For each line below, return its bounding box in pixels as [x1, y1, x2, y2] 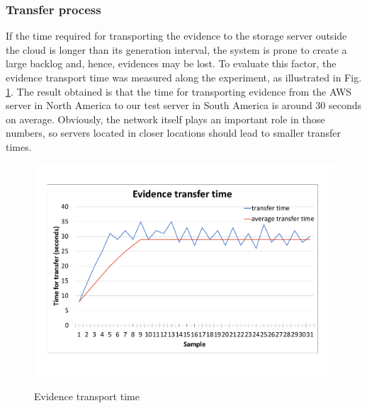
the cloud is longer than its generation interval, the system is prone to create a [6, 42, 347, 57]
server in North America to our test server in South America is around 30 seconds [6, 98, 362, 113]
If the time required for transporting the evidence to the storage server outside [6, 28, 347, 43]
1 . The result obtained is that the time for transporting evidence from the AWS [6, 84, 352, 98]
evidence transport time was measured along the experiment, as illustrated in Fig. [6, 70, 362, 84]
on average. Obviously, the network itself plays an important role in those [6, 111, 325, 126]
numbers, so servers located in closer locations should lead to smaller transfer [6, 125, 341, 140]
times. [6, 139, 32, 154]
